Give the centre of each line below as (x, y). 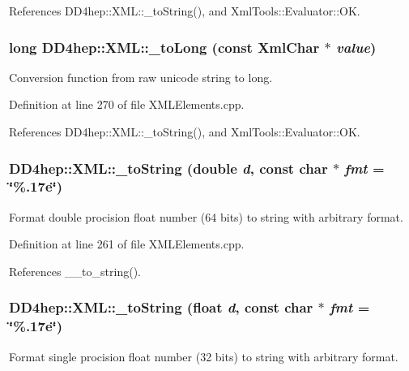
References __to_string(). (75, 271)
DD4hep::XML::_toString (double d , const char (168, 168)
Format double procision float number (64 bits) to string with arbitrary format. (206, 216)
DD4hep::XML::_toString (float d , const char (161, 307)
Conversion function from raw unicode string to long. (141, 77)
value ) (356, 47)
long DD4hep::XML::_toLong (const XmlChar (164, 47)
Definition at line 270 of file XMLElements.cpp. (127, 104)
